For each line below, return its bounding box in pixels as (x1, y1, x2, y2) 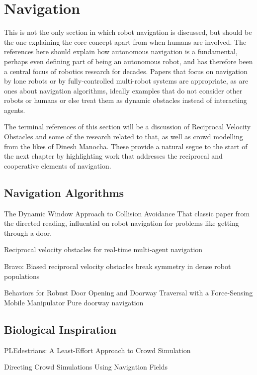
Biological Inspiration (4, 321, 117, 337)
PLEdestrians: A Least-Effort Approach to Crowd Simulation (4, 345, 191, 355)
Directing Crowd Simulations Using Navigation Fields (4, 362, 168, 372)
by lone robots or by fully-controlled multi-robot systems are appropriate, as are (4, 76, 249, 86)
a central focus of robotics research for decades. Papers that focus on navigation (4, 66, 248, 76)
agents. (4, 104, 25, 115)
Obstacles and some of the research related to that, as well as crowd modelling (4, 131, 243, 142)
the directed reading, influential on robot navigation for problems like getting (4, 218, 239, 228)
